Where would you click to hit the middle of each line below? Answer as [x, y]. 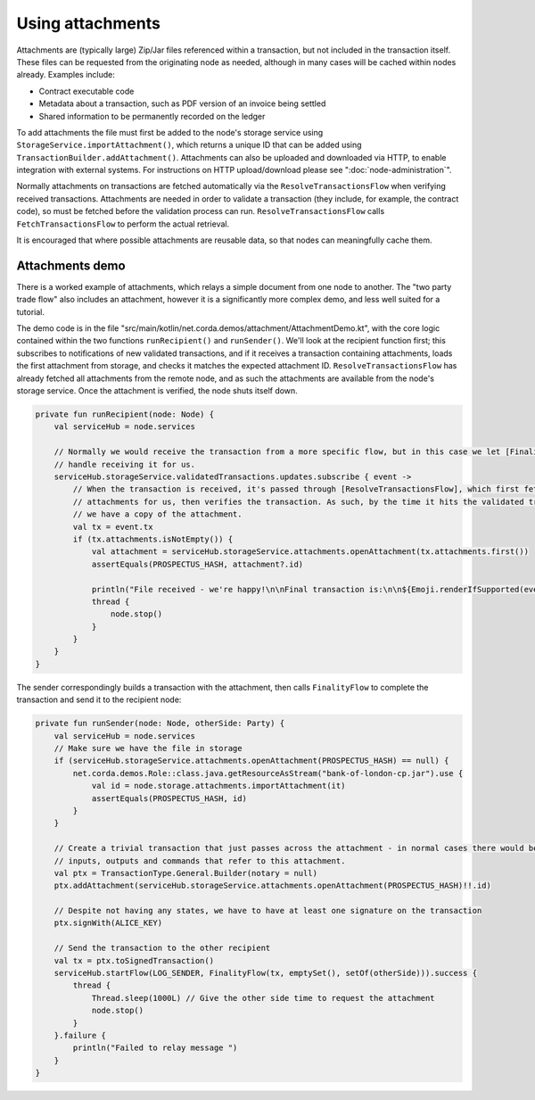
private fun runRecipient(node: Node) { [124, 414]
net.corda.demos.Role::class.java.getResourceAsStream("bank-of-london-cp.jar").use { [268, 773]
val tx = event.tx [113, 527]
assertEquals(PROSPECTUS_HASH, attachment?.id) [198, 564]
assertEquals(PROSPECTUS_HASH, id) [169, 798]
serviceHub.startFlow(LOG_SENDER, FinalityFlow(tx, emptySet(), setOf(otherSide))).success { [265, 973]
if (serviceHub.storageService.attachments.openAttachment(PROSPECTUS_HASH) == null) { [251, 761]
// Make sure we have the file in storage [148, 748]
